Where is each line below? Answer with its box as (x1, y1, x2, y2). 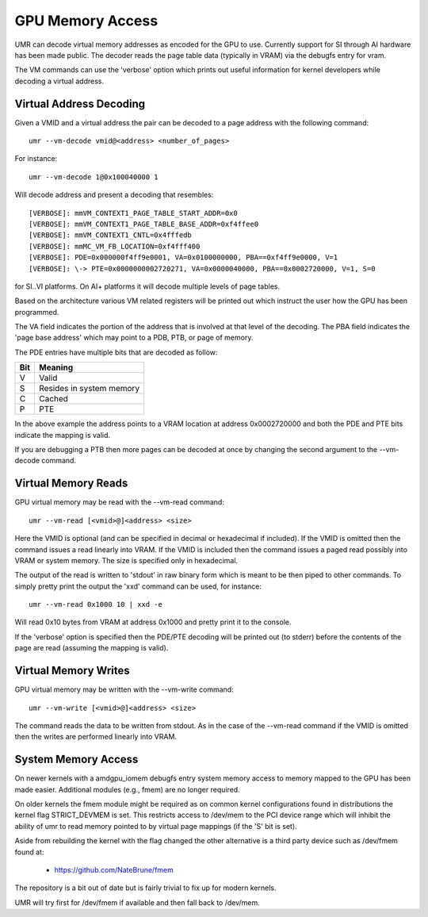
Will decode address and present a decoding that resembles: (14, 190, 214, 200)
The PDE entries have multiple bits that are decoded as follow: (14, 347, 218, 357)
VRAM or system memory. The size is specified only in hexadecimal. (14, 555, 238, 565)
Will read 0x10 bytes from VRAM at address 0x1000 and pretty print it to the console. (14, 617, 292, 627)
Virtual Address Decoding (14, 97, 146, 110)
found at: (14, 847, 44, 857)
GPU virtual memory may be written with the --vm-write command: (14, 685, 234, 694)
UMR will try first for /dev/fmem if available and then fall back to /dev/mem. (14, 897, 261, 907)
